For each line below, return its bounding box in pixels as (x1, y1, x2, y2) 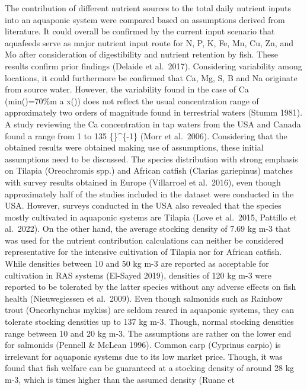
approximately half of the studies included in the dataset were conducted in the (5, 187, 294, 200)
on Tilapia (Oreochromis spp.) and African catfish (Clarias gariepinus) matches (5, 164, 293, 177)
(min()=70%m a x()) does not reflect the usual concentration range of (5, 94, 259, 107)
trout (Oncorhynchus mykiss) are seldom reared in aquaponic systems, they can (5, 303, 294, 316)
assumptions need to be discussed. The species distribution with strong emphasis (5, 152, 298, 165)
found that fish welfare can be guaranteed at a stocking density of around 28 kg (5, 362, 295, 374)
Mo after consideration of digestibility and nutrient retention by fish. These (5, 48, 278, 60)
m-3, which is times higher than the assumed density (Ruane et (5, 373, 235, 385)
